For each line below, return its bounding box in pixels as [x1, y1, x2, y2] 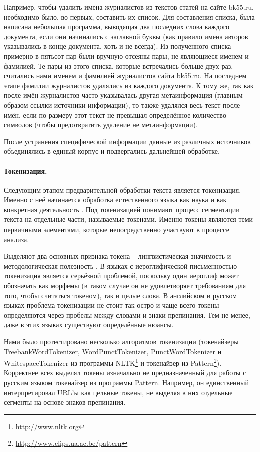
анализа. [4, 234, 29, 244]
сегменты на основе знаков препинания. [4, 397, 126, 407]
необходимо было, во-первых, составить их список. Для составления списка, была [4, 11, 255, 22]
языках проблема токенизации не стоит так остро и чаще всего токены [4, 300, 219, 310]
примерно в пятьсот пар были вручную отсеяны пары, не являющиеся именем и [4, 50, 249, 61]
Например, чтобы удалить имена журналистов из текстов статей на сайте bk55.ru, [4, 2, 254, 12]
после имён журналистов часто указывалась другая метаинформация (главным [4, 90, 243, 100]
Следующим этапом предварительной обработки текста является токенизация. [4, 184, 241, 195]
